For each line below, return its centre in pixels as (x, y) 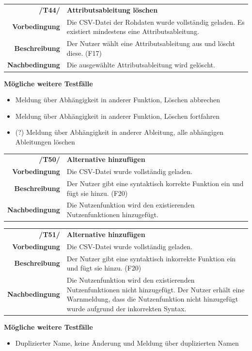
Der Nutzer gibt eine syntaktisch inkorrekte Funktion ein (151, 258)
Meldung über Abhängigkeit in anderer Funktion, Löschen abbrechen (118, 100)
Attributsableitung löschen (112, 9)
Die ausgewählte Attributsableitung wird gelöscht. (141, 65)
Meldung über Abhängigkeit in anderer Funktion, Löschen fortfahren (117, 116)
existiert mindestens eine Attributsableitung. (133, 31)
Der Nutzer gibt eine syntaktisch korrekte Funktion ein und (155, 183)
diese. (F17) (84, 53)
